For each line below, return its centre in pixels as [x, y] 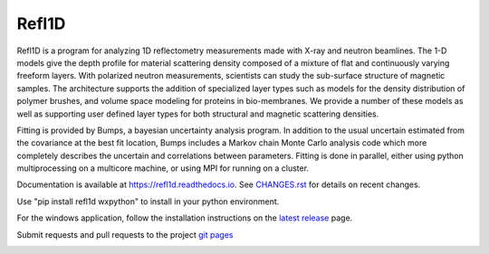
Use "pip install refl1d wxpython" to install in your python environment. [148, 201]
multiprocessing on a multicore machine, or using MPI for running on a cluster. [163, 168]
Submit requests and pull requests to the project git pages [125, 234]
